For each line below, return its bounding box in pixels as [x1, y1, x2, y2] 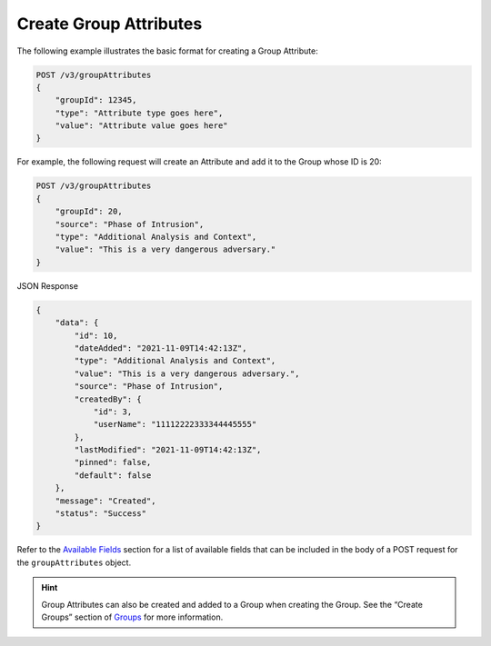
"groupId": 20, [55, 206, 123, 217]
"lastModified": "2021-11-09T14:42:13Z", [74, 445, 262, 455]
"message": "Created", [55, 495, 156, 506]
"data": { [55, 318, 99, 328]
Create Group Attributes [16, 14, 203, 34]
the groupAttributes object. [16, 557, 132, 568]
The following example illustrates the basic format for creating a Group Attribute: [16, 45, 318, 56]
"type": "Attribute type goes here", [55, 107, 224, 118]
